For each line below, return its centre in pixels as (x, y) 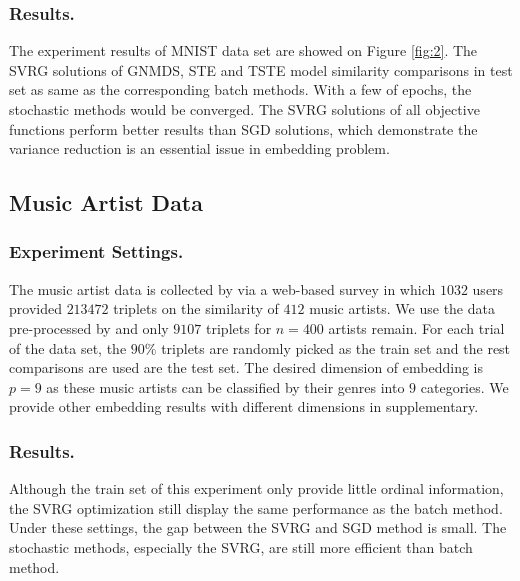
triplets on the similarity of (196, 308)
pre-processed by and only (89, 327)
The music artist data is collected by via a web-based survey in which (222, 288)
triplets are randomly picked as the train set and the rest (336, 347)
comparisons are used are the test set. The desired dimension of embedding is (246, 367)
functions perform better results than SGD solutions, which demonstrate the (243, 128)
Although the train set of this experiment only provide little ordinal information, (256, 488)
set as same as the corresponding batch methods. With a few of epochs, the (240, 89)
